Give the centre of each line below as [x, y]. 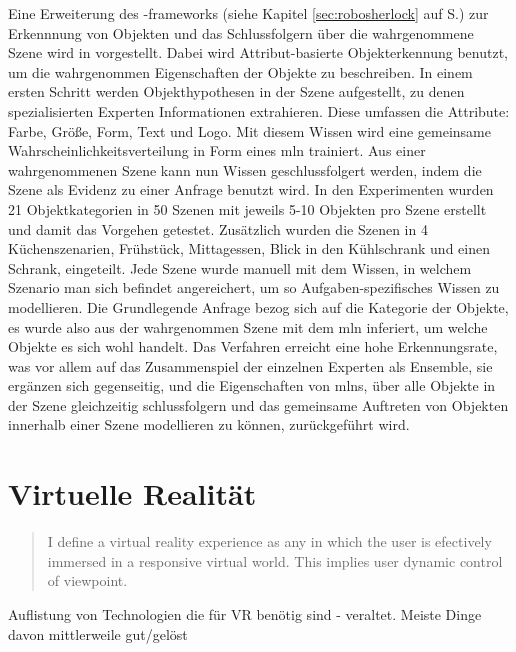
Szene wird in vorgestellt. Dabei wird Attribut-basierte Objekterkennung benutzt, [258, 52]
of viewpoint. [87, 580]
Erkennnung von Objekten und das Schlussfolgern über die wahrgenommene [241, 32]
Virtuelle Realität [132, 493]
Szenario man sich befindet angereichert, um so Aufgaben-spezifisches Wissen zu [254, 287]
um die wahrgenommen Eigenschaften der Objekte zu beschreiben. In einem [240, 71]
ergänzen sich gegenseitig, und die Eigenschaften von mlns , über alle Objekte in [252, 385]
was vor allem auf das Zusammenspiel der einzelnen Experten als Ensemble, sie [250, 365]
